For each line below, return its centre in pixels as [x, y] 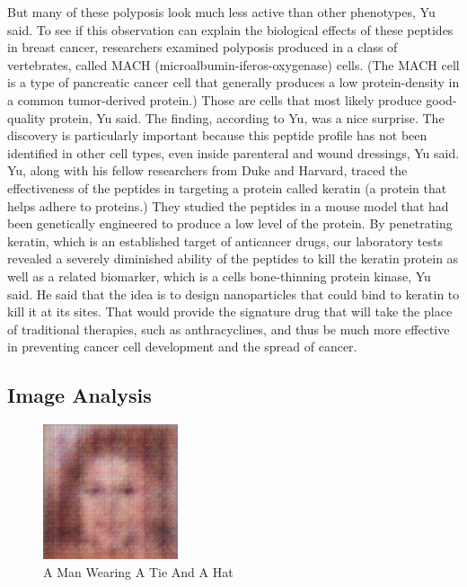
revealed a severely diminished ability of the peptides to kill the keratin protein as [233, 258]
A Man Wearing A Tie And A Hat [138, 571]
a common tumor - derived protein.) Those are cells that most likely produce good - [232, 99]
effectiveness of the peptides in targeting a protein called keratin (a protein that [227, 187]
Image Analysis [79, 395]
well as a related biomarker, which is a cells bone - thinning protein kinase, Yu [219, 276]
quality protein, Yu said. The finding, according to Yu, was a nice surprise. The [226, 117]
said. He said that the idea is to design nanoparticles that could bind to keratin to [233, 293]
